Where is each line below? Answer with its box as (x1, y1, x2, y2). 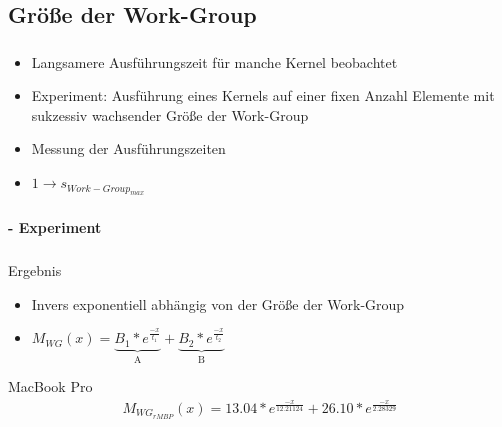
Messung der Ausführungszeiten (31, 138, 226, 159)
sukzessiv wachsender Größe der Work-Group (31, 104, 309, 125)
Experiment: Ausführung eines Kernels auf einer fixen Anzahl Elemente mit (31, 85, 495, 106)
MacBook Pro (8, 376, 93, 397)
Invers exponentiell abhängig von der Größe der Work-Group (31, 293, 405, 314)
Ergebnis (8, 259, 62, 280)
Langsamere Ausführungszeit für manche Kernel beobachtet (31, 51, 398, 72)
